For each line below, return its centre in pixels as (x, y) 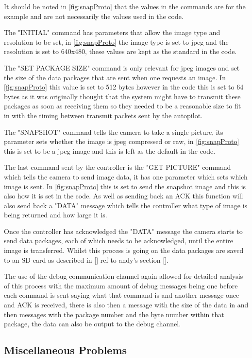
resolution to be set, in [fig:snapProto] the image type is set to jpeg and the (116, 42)
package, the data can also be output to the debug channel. (92, 324)
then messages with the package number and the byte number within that (114, 314)
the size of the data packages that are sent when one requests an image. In (115, 77)
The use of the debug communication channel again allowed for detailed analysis (124, 276)
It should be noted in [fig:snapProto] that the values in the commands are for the (125, 6)
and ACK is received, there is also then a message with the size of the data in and (126, 305)
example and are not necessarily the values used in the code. (94, 16)
